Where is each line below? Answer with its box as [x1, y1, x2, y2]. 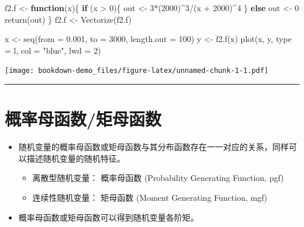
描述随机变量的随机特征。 [26, 152, 125, 164]
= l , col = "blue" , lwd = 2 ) [5, 44, 101, 56]
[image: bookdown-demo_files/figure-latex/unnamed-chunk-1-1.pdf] [5, 67, 269, 75]
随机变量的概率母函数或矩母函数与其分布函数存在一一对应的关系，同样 [18, 141, 289, 153]
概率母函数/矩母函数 [5, 107, 162, 131]
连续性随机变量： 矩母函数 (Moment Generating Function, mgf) [32, 191, 267, 203]
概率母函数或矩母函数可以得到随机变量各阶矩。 [18, 211, 199, 223]
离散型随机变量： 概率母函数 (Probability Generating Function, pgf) [32, 172, 284, 184]
